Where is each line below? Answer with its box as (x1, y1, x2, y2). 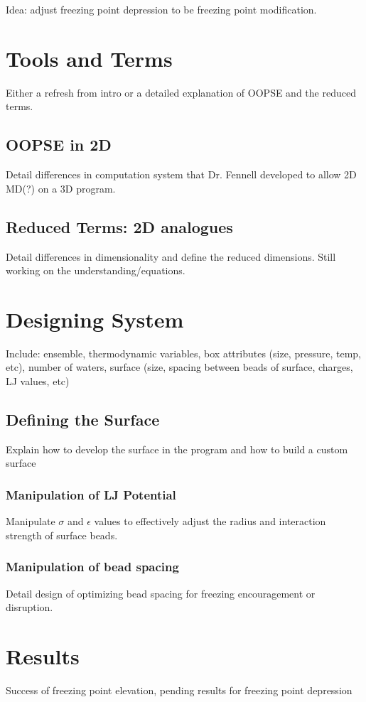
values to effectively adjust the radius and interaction (94, 514, 326, 529)
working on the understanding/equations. (6, 263, 185, 278)
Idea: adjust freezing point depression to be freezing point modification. (6, 2, 317, 16)
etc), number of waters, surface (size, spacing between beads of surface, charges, (6, 360, 353, 374)
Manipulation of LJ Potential (6, 485, 176, 503)
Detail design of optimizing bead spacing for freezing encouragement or (6, 585, 316, 600)
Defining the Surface (6, 408, 160, 430)
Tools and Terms (6, 43, 173, 72)
